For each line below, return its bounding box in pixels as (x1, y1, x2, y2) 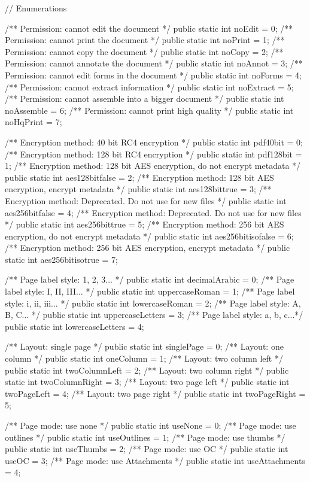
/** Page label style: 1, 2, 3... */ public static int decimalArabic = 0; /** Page (5, 273, 294, 286)
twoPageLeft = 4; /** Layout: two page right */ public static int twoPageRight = (5, 387, 306, 399)
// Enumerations (5, 2, 67, 14)
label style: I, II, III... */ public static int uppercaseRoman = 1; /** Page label (5, 285, 295, 298)
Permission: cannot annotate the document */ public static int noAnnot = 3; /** (5, 57, 303, 69)
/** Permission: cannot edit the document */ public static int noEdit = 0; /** (5, 22, 293, 34)
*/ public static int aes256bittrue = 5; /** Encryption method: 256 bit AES (5, 218, 284, 231)
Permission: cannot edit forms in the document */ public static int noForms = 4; (5, 68, 302, 81)
